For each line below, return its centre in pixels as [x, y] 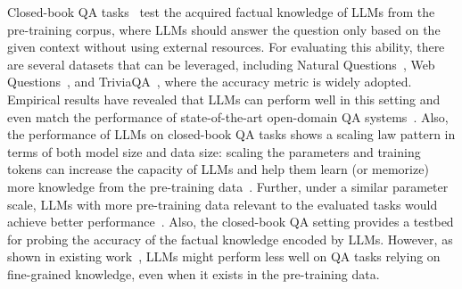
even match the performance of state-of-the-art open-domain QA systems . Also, [228, 116]
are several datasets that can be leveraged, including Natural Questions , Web [221, 64]
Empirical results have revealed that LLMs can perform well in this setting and [224, 99]
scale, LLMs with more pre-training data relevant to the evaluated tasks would [223, 204]
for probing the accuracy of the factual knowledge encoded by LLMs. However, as [230, 239]
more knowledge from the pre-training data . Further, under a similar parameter [228, 186]
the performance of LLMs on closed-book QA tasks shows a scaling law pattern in [231, 134]
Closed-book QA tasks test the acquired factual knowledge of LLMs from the [221, 12]
